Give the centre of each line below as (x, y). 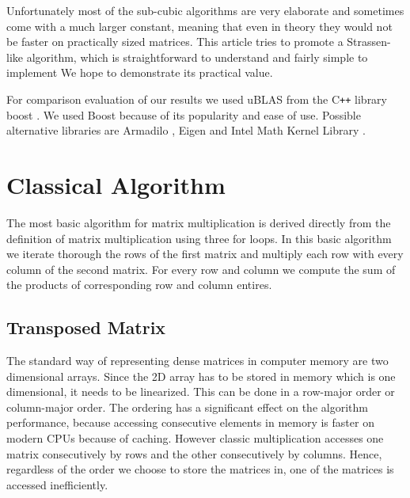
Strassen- (369, 42)
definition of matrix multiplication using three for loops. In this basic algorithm (199, 238)
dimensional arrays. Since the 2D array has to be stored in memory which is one (201, 376)
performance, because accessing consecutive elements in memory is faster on (190, 422)
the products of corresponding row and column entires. (139, 285)
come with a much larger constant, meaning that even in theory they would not (199, 26)
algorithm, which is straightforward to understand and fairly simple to (197, 57)
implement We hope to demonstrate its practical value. (140, 72)
